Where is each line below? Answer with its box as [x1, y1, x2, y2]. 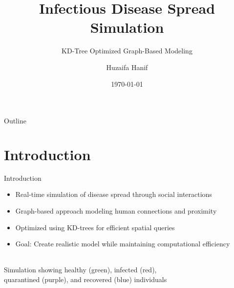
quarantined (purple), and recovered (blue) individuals [4, 274, 167, 284]
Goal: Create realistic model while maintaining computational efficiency [15, 239, 230, 249]
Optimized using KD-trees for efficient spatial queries [15, 222, 175, 232]
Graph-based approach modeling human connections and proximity [15, 206, 217, 216]
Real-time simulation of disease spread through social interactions [15, 189, 212, 199]
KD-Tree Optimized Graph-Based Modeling [62, 46, 192, 56]
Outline [4, 116, 26, 126]
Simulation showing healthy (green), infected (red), [4, 264, 157, 275]
